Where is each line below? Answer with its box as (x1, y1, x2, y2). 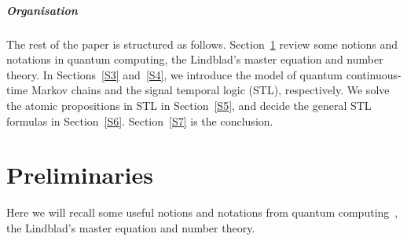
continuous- (346, 66, 401, 82)
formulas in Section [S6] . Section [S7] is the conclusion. (6, 112, 273, 129)
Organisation (6, 2, 78, 18)
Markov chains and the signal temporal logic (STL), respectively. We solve (31, 82, 390, 98)
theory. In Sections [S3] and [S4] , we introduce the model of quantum (6, 66, 343, 82)
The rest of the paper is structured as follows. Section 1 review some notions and (6, 35, 398, 52)
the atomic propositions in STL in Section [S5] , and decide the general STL (6, 97, 372, 113)
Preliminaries (6, 159, 153, 191)
